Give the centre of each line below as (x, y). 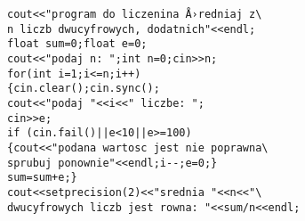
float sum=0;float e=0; (77, 44)
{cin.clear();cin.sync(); (84, 89)
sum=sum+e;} (42, 178)
